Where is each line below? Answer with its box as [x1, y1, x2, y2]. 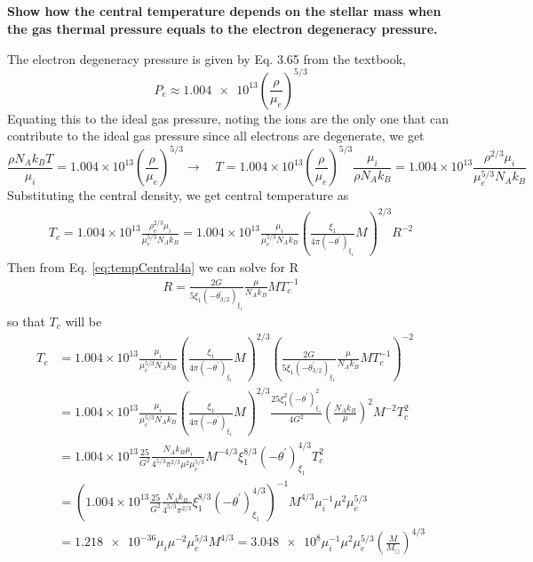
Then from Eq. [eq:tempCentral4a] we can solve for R [7, 257, 299, 276]
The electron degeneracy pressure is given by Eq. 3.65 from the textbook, [7, 49, 406, 68]
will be [65, 311, 102, 330]
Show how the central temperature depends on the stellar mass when [7, 2, 442, 20]
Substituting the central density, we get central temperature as [7, 186, 349, 205]
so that [7, 311, 45, 330]
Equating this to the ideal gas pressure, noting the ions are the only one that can [7, 108, 449, 127]
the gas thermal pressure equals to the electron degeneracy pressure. [7, 19, 438, 37]
